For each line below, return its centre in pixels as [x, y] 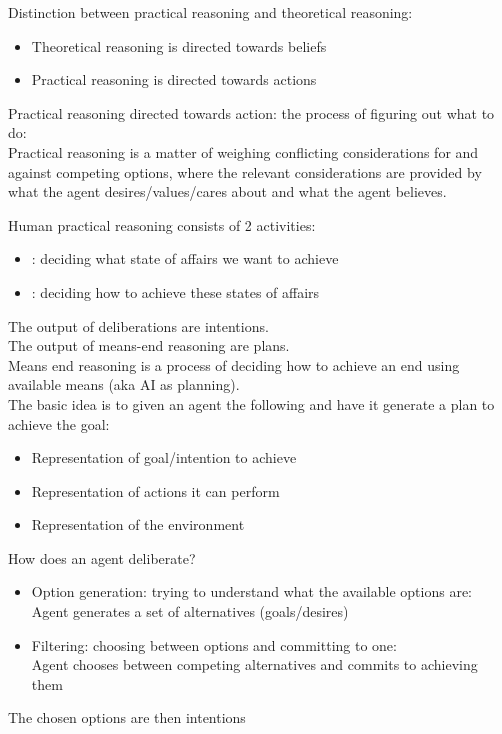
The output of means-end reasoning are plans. [149, 345]
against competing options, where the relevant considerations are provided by [245, 171]
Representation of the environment [138, 524]
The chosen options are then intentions [127, 717]
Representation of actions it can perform [155, 490]
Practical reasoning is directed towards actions [174, 79]
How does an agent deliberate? [102, 557]
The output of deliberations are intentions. [138, 325]
